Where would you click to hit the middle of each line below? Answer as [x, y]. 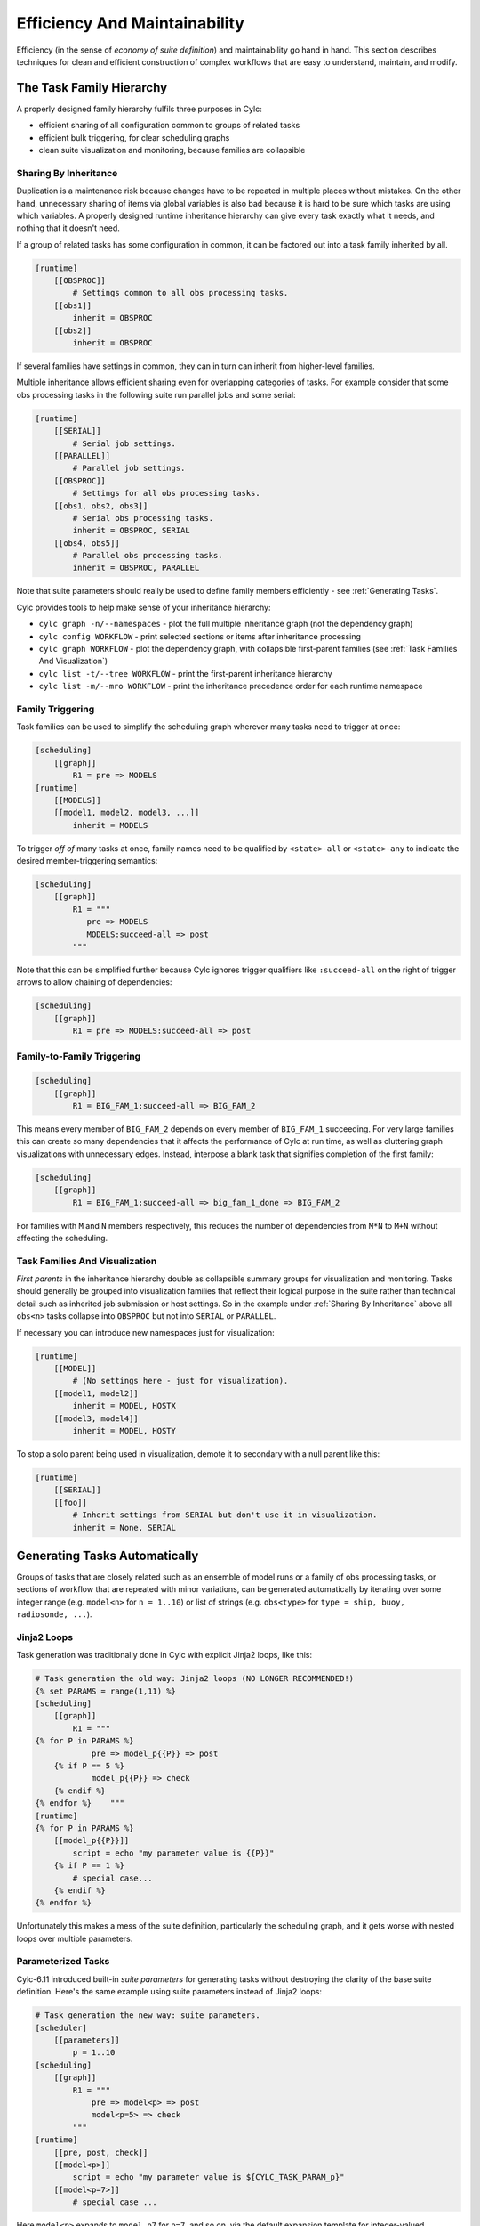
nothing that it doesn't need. [68, 228]
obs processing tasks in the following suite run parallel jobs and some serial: [156, 394]
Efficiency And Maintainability [130, 23]
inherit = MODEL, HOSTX [124, 1406]
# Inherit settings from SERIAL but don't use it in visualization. [225, 1515]
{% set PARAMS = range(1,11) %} [106, 1691]
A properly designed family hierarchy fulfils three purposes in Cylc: [139, 109]
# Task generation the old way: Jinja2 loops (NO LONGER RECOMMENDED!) [195, 1679]
